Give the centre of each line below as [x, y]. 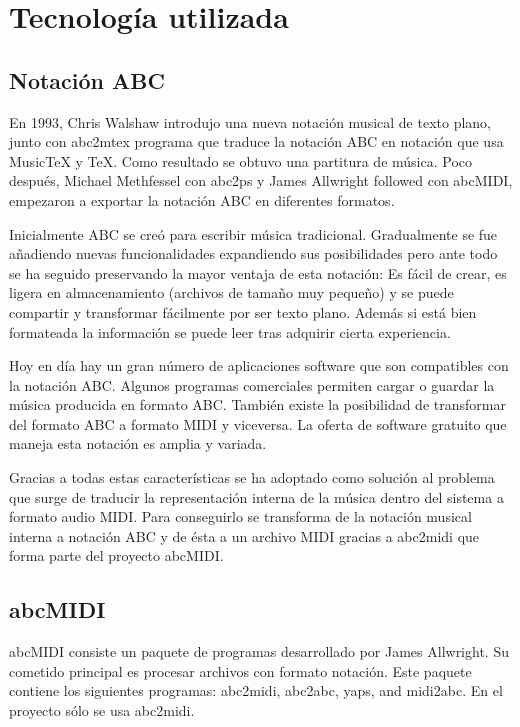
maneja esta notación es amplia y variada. [138, 443]
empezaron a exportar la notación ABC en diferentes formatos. [202, 199]
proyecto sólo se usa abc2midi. [102, 710]
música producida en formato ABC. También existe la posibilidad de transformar [257, 404]
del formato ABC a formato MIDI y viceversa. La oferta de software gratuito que [258, 423]
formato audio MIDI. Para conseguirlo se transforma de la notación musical [240, 516]
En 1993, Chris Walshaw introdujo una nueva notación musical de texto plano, [250, 121]
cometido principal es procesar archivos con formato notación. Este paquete [240, 670]
